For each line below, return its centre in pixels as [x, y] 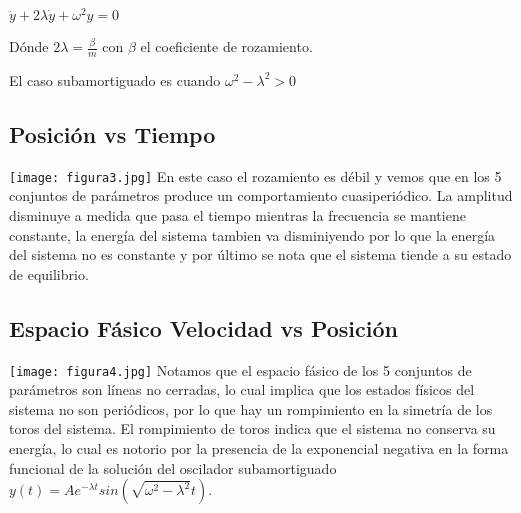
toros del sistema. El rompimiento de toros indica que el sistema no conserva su [252, 428]
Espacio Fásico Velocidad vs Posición [203, 327]
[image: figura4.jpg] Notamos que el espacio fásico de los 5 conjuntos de [240, 369]
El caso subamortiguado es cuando [115, 79]
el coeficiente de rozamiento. [226, 46]
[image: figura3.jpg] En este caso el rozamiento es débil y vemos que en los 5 [255, 175]
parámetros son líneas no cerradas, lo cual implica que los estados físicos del [242, 389]
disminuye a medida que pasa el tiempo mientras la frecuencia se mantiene [237, 214]
